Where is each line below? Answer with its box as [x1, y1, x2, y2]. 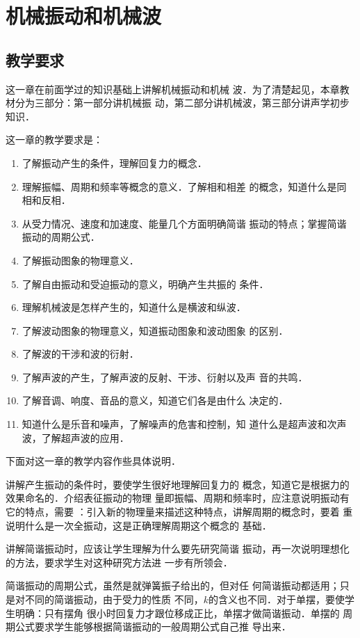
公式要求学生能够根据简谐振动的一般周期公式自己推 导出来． [15, 619, 291, 634]
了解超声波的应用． [41, 430, 129, 445]
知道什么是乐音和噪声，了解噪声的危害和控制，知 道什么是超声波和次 [22, 417, 337, 431]
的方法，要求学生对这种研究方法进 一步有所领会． [6, 555, 233, 569]
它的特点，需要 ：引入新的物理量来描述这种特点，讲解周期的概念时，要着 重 [6, 504, 353, 519]
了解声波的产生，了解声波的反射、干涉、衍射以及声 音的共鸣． [22, 369, 308, 384]
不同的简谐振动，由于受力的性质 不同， [24, 592, 204, 607]
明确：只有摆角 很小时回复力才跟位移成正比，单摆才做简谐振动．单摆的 [15, 605, 340, 620]
